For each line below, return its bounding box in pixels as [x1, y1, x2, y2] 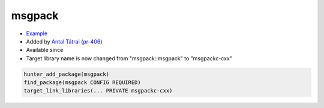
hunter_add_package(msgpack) [23, 70, 110, 78]
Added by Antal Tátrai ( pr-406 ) [26, 38, 103, 45]
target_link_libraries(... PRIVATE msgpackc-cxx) [23, 87, 173, 94]
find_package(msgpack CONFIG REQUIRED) [23, 79, 141, 86]
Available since [26, 47, 64, 54]
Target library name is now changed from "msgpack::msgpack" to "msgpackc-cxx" [26, 54, 232, 62]
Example [26, 30, 48, 37]
